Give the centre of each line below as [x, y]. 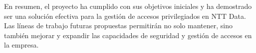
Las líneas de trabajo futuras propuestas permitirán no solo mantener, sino [118, 26]
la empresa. [21, 45]
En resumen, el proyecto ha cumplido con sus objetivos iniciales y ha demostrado [128, 6]
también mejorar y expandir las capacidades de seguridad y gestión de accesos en [128, 35]
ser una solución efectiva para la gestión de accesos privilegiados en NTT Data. [125, 16]
